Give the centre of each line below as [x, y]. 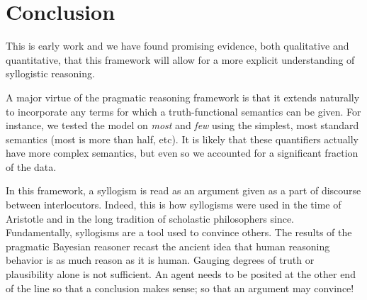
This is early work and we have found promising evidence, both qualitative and [177, 46]
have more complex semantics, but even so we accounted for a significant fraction [182, 153]
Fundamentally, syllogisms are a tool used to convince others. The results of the [179, 232]
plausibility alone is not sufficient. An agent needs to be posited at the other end [181, 274]
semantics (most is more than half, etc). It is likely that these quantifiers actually [182, 139]
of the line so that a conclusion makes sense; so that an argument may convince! [180, 288]
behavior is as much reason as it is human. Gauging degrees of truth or [160, 260]
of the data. [31, 166]
